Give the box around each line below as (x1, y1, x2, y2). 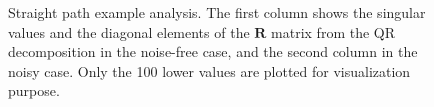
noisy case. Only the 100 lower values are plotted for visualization (8, 60, 411, 81)
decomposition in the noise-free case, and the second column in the (8, 41, 418, 62)
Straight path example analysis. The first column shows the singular (8, 2, 426, 22)
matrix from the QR (271, 21, 396, 42)
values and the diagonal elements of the (8, 21, 250, 42)
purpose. (8, 80, 60, 101)
